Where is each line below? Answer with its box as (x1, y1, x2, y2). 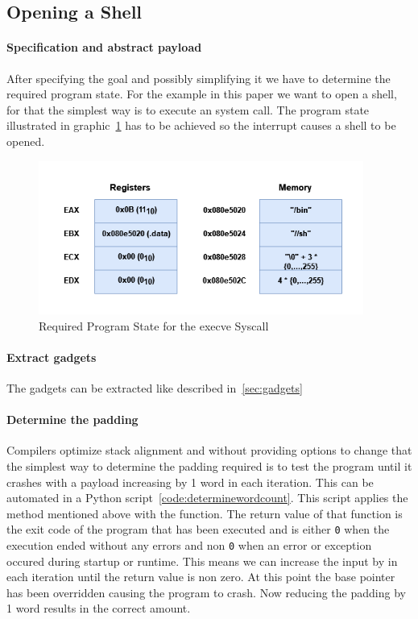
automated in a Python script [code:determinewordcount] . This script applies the (6, 489, 408, 506)
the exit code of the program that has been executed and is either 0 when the (6, 521, 390, 538)
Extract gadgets (6, 348, 97, 365)
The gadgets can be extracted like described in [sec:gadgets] (6, 379, 303, 396)
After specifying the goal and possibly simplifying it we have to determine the (6, 69, 391, 86)
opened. (6, 132, 45, 149)
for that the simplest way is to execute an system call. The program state (6, 101, 370, 118)
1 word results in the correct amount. (6, 600, 191, 617)
